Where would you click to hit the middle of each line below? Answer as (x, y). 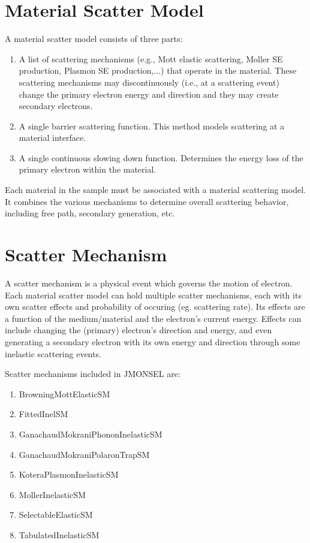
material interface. (52, 138)
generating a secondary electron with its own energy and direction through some (153, 341)
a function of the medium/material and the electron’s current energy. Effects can (153, 318)
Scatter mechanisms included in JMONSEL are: (93, 374)
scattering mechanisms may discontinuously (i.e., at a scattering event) (149, 82)
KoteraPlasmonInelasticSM (69, 474)
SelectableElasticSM (56, 515)
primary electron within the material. (88, 169)
